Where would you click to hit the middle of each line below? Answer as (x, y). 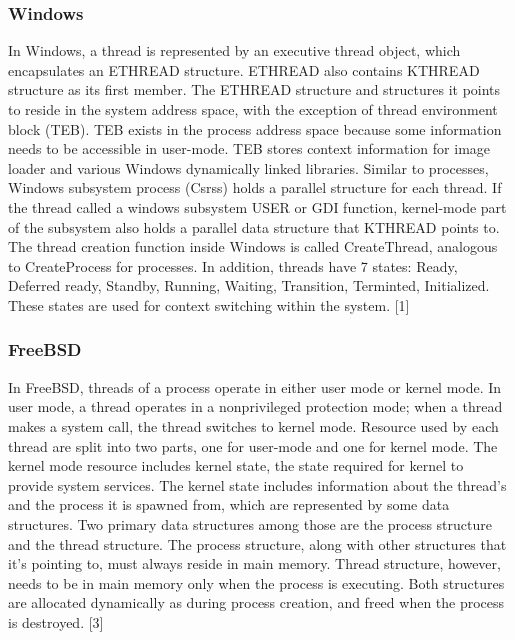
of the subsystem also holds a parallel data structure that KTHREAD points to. (254, 226)
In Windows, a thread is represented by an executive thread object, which (234, 50)
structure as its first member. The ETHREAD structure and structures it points (254, 89)
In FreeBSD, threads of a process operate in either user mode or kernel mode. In (255, 386)
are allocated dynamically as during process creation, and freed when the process (256, 602)
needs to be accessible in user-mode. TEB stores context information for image (249, 148)
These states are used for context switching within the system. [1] (209, 304)
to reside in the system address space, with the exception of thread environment (253, 109)
